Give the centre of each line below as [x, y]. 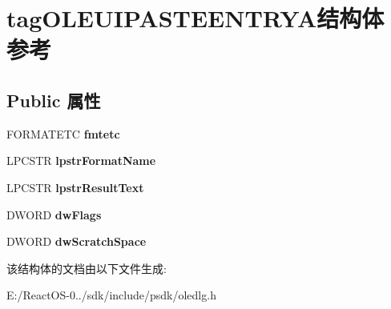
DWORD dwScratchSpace [77, 241]
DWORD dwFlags [54, 214]
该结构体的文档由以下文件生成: [87, 268]
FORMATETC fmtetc [63, 133]
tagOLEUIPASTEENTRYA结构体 [195, 18]
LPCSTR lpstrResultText [75, 187]
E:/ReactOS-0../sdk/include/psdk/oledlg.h [111, 295]
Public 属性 [54, 100]
